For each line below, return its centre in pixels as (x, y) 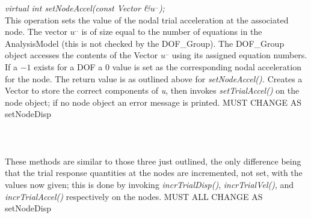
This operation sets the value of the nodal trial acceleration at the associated (147, 20)
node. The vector (36, 32)
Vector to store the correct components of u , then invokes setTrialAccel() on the (152, 90)
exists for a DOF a (68, 66)
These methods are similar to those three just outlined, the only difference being (153, 161)
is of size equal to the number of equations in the (172, 32)
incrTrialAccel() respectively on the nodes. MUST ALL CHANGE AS (134, 196)
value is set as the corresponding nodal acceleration (207, 66)
